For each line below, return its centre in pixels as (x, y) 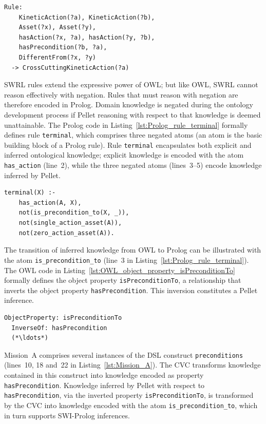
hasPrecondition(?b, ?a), (63, 47)
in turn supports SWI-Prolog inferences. (67, 415)
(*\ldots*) (30, 338)
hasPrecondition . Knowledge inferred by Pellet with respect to (104, 385)
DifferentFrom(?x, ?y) (57, 57)
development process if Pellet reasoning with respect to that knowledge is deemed (132, 114)
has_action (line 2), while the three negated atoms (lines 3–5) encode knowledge (133, 165)
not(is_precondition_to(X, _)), (74, 213)
